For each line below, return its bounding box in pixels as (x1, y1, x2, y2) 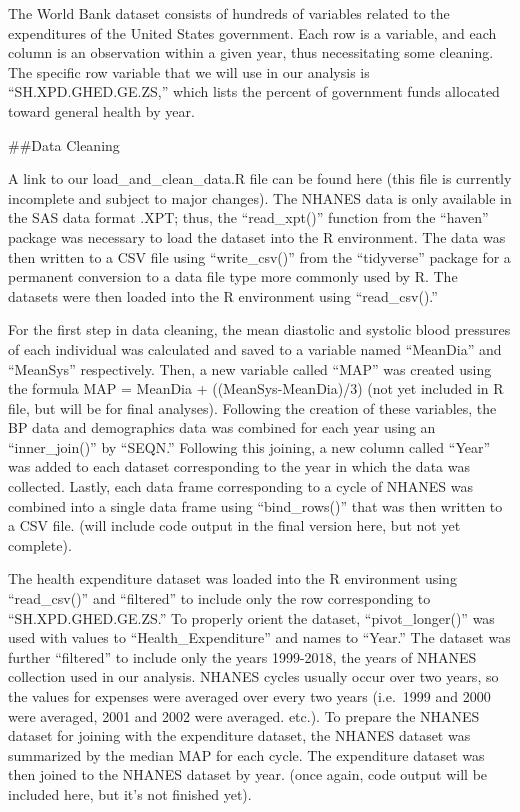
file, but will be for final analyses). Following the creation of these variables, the (8, 397, 497, 418)
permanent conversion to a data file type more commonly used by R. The (8, 266, 458, 287)
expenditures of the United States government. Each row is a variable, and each (8, 22, 497, 43)
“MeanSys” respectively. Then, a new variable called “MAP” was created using (8, 358, 492, 379)
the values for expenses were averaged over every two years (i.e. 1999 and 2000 (8, 686, 491, 706)
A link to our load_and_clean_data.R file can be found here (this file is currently (8, 168, 512, 189)
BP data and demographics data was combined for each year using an (8, 417, 436, 438)
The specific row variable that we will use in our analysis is (8, 61, 370, 82)
